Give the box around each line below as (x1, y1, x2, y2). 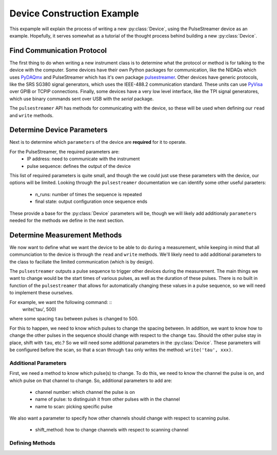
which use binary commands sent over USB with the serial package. (9, 96, 154, 102)
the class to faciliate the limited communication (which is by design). (9, 258, 154, 264)
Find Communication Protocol (9, 46, 107, 55)
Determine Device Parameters (9, 126, 108, 135)
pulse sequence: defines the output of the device (27, 163, 131, 169)
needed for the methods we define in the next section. (9, 217, 125, 223)
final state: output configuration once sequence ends (35, 198, 148, 205)
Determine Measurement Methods (9, 231, 122, 239)
